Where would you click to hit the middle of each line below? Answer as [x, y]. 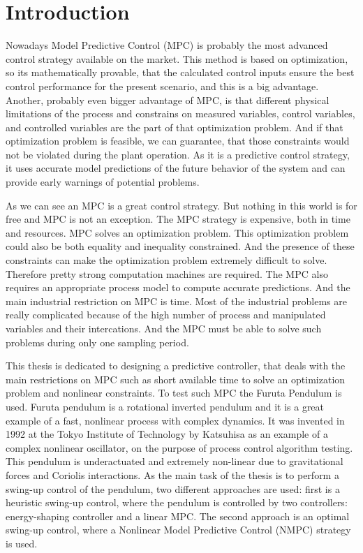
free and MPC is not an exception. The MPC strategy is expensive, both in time [178, 219]
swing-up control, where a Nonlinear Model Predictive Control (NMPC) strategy [178, 530]
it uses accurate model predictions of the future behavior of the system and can [176, 168]
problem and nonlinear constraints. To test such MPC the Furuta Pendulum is [174, 393]
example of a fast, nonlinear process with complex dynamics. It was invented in [175, 420]
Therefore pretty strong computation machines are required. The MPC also [167, 273]
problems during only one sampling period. [97, 342]
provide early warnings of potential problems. [103, 182]
